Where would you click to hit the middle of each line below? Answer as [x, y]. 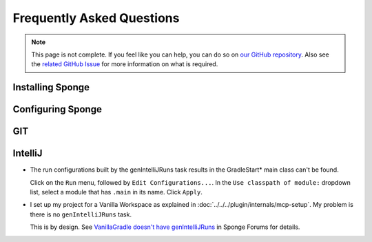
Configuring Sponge [58, 109]
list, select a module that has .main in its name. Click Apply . [116, 192]
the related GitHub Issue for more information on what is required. [125, 64]
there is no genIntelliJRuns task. [81, 214]
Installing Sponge [51, 87]
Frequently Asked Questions [96, 18]
